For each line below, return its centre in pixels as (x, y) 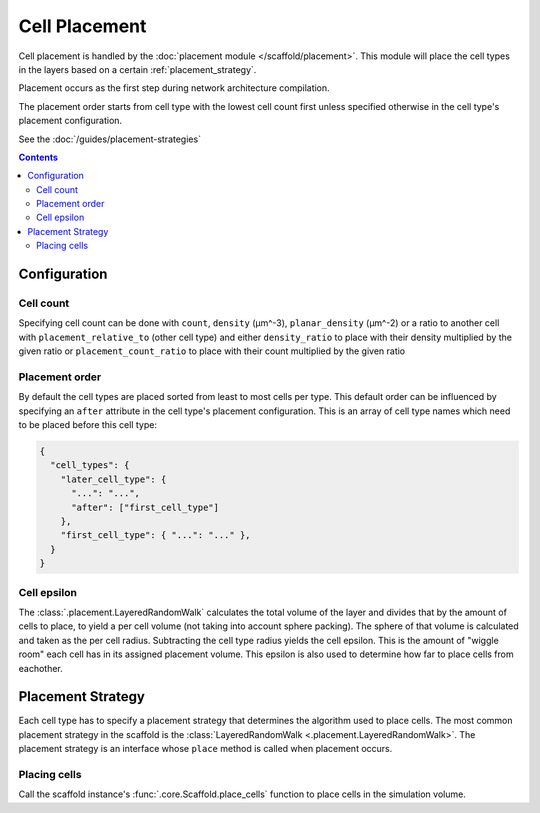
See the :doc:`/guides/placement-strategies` (110, 139)
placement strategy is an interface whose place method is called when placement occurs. (205, 749)
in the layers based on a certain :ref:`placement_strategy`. (137, 69)
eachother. (41, 668)
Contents (38, 157)
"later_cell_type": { (113, 479)
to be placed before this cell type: (87, 425)
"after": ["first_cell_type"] (145, 507)
